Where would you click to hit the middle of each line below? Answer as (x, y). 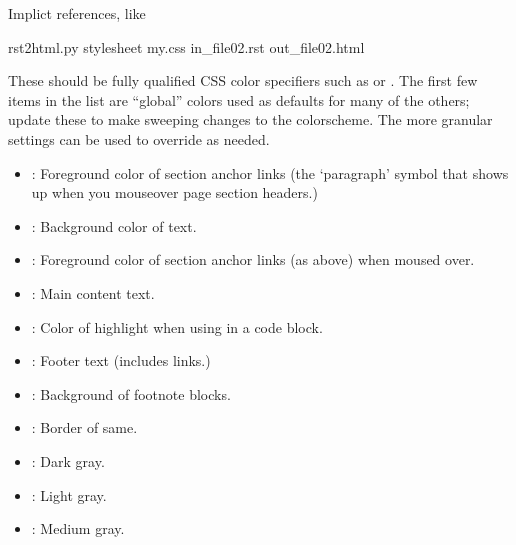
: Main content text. (93, 292)
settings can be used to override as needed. (139, 138)
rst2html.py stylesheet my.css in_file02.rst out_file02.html (186, 46)
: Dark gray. (68, 460)
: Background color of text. (114, 225)
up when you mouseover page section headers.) (174, 192)
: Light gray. (69, 494)
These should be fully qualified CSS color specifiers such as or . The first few (243, 80)
